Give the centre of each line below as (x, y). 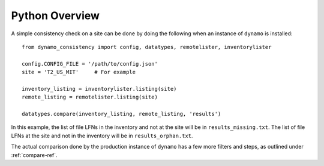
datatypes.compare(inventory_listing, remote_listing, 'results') (121, 114)
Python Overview (55, 16)
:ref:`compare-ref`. (34, 155)
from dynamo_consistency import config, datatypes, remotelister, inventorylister (147, 47)
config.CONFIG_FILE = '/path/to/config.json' (90, 64)
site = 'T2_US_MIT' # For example (79, 72)
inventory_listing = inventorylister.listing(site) (99, 89)
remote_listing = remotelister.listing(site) (90, 97)
